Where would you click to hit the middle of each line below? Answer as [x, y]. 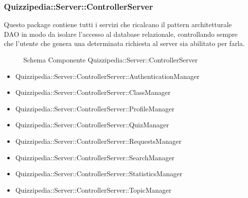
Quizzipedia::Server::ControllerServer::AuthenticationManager [107, 76]
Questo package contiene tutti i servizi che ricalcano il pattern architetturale [118, 24]
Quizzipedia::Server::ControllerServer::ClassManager [93, 92]
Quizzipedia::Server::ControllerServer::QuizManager [92, 125]
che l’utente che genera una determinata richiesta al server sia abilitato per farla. [124, 43]
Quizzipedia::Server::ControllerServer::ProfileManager [95, 108]
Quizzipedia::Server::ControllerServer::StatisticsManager [99, 174]
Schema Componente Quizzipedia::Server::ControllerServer [111, 60]
